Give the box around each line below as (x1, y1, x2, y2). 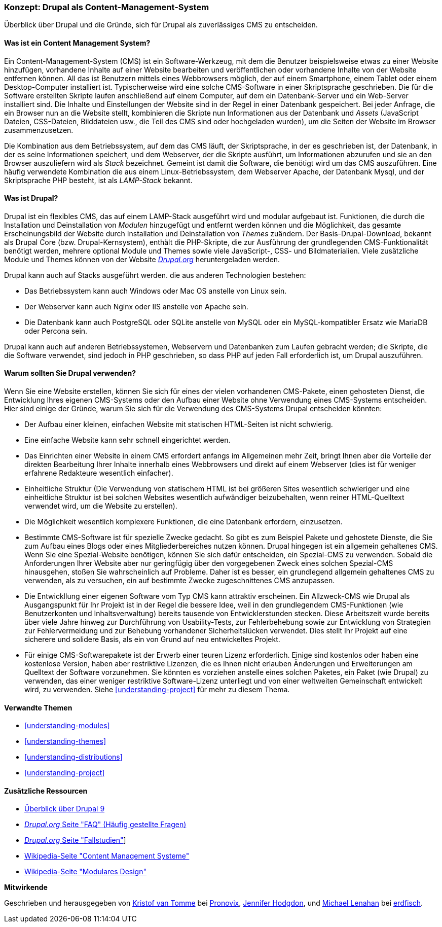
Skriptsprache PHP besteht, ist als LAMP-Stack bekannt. (4, 175, 193, 185)
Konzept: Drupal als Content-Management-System (4, 2, 209, 12)
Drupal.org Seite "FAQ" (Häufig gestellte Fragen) (24, 820, 187, 829)
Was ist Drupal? (4, 194, 58, 203)
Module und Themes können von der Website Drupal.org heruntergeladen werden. (4, 255, 280, 264)
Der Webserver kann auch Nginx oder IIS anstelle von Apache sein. (24, 302, 248, 311)
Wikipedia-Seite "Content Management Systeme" (24, 851, 190, 861)
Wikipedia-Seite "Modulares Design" (24, 867, 146, 876)
